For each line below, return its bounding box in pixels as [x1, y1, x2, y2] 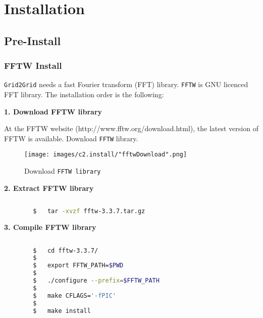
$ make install [33, 307, 91, 314]
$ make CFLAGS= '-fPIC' [33, 292, 116, 299]
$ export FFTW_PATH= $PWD [33, 262, 124, 269]
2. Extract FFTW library [4, 182, 94, 193]
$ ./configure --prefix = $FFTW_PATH [33, 277, 160, 285]
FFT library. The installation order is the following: [4, 89, 164, 100]
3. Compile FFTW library [4, 222, 96, 232]
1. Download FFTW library [4, 106, 102, 116]
